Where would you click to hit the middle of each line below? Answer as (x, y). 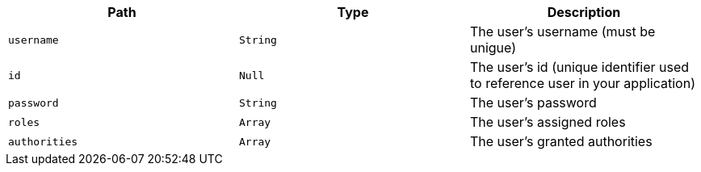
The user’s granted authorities (561, 141)
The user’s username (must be (562, 31)
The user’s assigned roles (548, 122)
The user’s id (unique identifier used (579, 67)
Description (584, 12)
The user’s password (533, 103)
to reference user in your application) (582, 83)
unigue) (493, 48)
